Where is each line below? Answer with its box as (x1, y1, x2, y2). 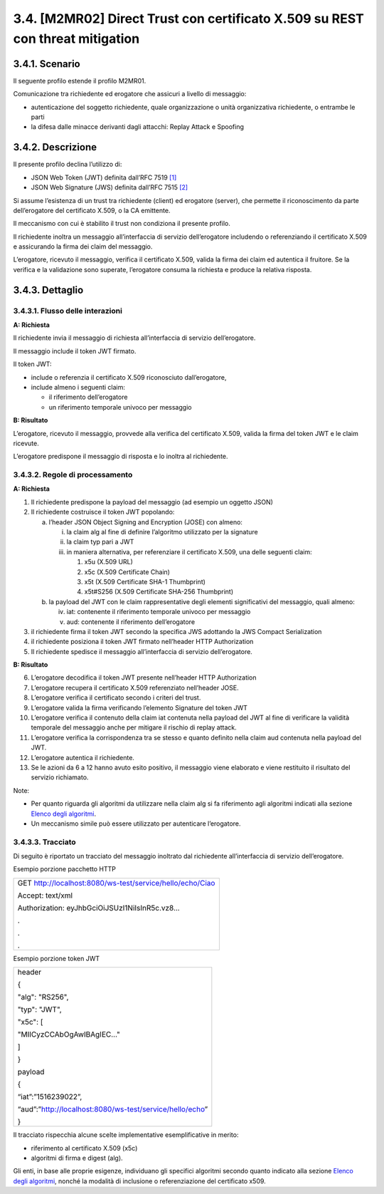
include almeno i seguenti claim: (31, 383, 126, 391)
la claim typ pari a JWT (66, 538, 134, 546)
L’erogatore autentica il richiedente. (31, 753, 135, 762)
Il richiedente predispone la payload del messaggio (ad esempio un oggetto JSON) (31, 497, 274, 506)
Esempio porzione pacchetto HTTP (13, 865, 117, 873)
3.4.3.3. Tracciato (13, 837, 76, 847)
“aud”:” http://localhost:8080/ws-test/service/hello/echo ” (17, 1104, 208, 1114)
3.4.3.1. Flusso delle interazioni (13, 306, 122, 316)
